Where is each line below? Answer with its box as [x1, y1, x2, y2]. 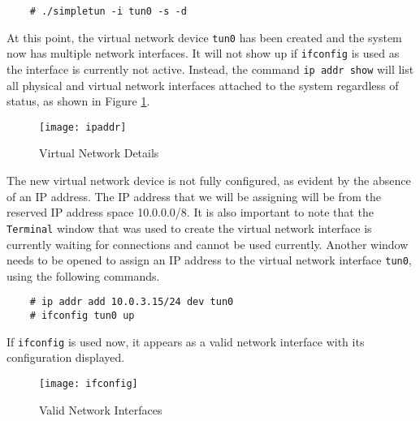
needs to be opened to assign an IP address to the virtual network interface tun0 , [6, 251, 412, 268]
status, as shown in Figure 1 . [6, 92, 150, 110]
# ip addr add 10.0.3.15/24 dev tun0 [29, 296, 234, 308]
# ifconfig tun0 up [29, 310, 135, 321]
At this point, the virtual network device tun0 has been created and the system [6, 28, 402, 45]
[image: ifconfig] [39, 377, 138, 389]
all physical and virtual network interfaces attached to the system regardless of [6, 76, 399, 93]
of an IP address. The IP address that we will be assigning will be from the [6, 187, 382, 204]
